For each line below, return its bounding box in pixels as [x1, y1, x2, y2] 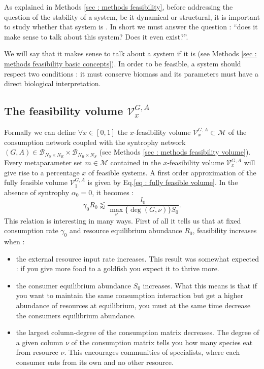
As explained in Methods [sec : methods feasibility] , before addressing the [4, 2, 233, 12]
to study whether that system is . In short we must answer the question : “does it [4, 21, 258, 32]
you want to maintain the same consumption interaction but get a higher [16, 290, 244, 301]
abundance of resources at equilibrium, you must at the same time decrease [16, 300, 251, 311]
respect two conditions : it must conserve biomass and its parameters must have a [4, 68, 258, 79]
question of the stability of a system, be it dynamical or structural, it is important [4, 11, 260, 22]
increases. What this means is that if [143, 280, 257, 290]
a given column [16, 337, 63, 347]
